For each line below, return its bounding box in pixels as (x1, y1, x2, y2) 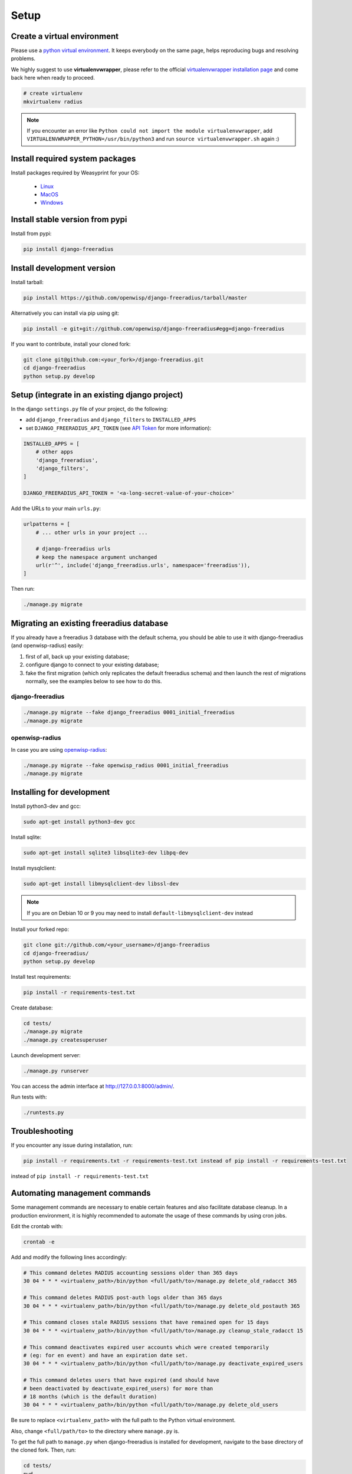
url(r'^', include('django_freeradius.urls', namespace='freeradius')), (35, 562, 251, 569)
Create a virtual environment (11, 31, 119, 41)
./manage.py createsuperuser (23, 1037, 108, 1043)
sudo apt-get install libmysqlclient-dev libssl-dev (23, 880, 179, 887)
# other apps (35, 449, 74, 455)
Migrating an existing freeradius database (11, 618, 169, 628)
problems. (11, 55, 35, 62)
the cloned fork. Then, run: (11, 1446, 76, 1453)
